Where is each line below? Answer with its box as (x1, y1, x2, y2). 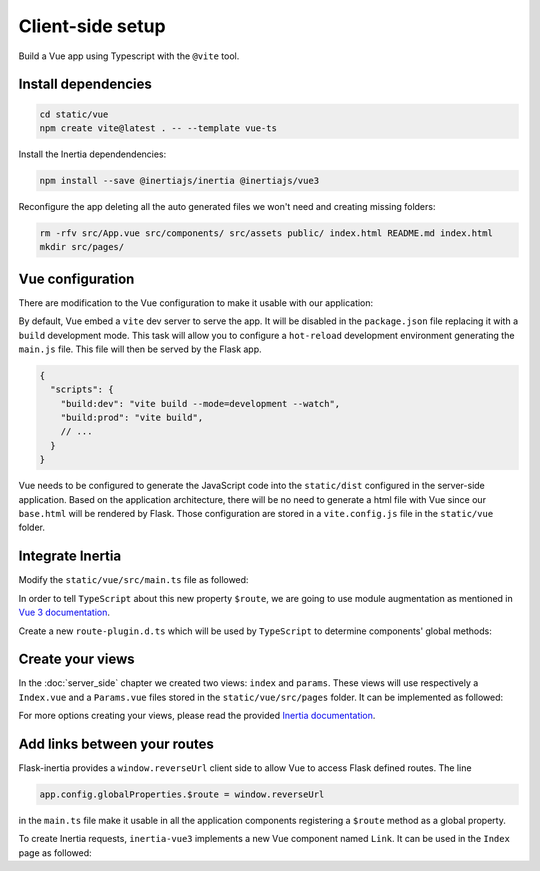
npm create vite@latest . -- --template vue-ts (39, 122, 277, 134)
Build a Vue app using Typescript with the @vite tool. (18, 50, 240, 62)
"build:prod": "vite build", (60, 412, 204, 424)
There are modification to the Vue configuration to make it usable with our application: (18, 296, 374, 309)
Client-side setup (18, 15, 166, 37)
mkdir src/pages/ (39, 241, 125, 253)
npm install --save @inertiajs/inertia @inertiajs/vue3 (39, 175, 320, 186)
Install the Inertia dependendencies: (18, 148, 167, 160)
